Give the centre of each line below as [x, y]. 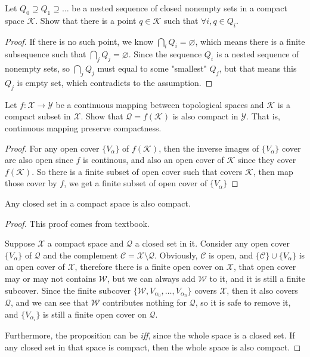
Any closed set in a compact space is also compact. [98, 203]
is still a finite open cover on [95, 314]
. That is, [263, 116]
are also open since [39, 160]
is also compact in [205, 116]
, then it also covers [262, 290]
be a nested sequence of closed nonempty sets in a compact [179, 8]
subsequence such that [46, 54]
